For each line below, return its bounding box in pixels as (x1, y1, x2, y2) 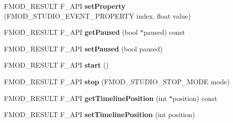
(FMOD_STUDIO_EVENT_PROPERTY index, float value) (4, 10, 191, 21)
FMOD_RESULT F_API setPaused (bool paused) (4, 43, 163, 53)
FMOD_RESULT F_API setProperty (4, 1, 126, 11)
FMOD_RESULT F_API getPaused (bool (4, 27, 138, 37)
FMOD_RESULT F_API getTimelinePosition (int (4, 93, 167, 103)
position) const (173, 93, 217, 103)
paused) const (143, 27, 185, 37)
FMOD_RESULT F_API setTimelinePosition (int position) (4, 109, 195, 120)
